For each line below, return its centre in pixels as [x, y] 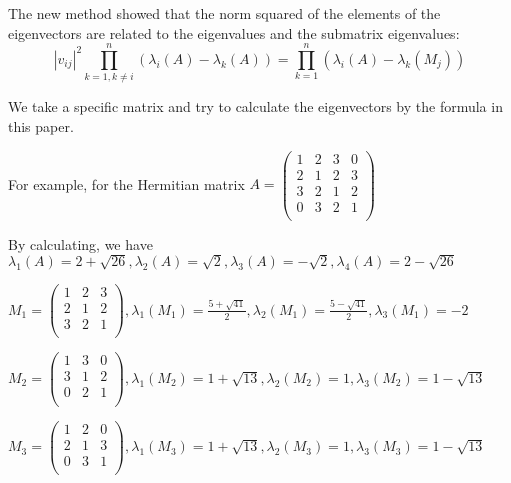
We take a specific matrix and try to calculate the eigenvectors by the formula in [255, 106]
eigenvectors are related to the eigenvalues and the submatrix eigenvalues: [234, 32]
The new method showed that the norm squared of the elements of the [224, 13]
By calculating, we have [80, 243]
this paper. [41, 125]
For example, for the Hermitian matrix [126, 183]
